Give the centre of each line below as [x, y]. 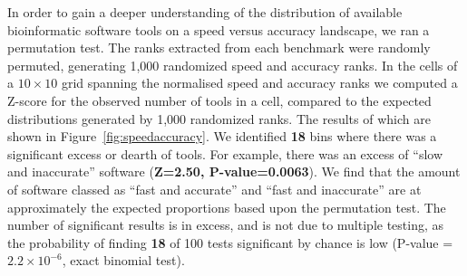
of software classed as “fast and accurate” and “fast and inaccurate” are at [214, 189]
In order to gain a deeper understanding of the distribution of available [205, 12]
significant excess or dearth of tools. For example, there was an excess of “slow [225, 153]
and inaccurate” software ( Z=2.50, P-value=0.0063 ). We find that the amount [234, 171]
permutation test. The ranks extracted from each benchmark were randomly [219, 48]
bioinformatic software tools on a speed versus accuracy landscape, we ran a [219, 29]
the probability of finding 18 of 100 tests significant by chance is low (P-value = [230, 242]
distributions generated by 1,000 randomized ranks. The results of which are [219, 118]
